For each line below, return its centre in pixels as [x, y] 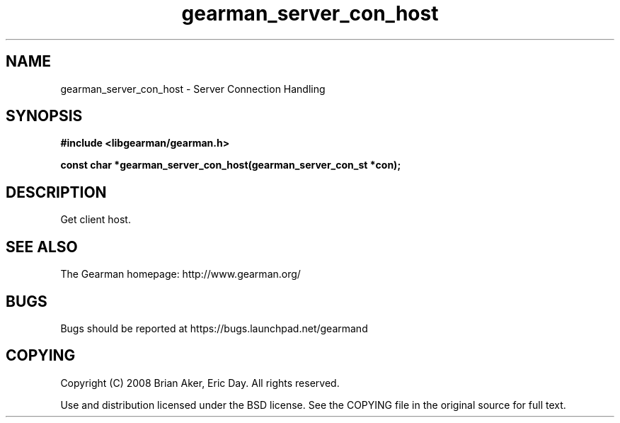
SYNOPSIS [44, 116]
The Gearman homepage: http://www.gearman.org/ [180, 274]
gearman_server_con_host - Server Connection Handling [193, 89]
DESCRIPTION [56, 192]
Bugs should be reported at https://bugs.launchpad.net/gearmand [214, 328]
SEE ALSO [42, 247]
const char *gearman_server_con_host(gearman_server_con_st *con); [231, 165]
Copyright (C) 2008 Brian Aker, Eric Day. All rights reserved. [200, 383]
